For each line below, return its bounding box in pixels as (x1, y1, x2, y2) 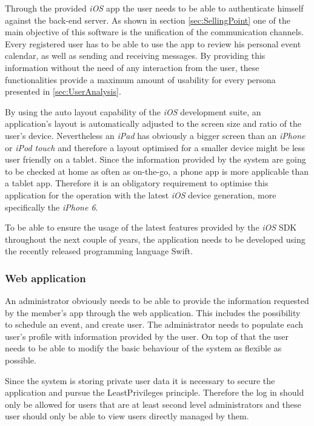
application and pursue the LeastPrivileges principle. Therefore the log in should (5, 386, 304, 399)
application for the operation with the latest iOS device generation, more (5, 188, 276, 201)
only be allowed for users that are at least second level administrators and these (5, 397, 301, 410)
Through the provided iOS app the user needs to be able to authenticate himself (5, 2, 304, 14)
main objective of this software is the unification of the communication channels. (5, 25, 304, 38)
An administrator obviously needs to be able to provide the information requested (5, 294, 309, 307)
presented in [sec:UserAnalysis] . (5, 85, 121, 98)
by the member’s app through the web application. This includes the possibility (5, 306, 301, 319)
